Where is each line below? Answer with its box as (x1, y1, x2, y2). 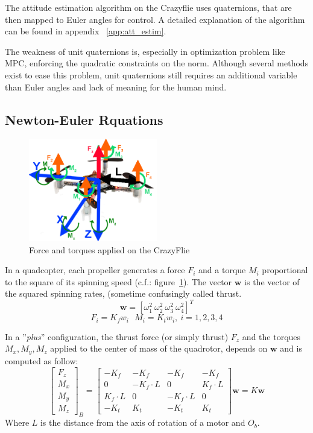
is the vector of (244, 275, 300, 288)
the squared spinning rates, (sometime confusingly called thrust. (5, 287, 242, 300)
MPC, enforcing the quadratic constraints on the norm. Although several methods (5, 57, 309, 69)
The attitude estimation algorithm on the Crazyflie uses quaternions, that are (5, 1, 292, 13)
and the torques (242, 330, 301, 343)
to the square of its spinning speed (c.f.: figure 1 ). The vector (5, 275, 232, 288)
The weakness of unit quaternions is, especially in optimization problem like (5, 45, 285, 57)
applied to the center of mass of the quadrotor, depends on (50, 342, 268, 355)
